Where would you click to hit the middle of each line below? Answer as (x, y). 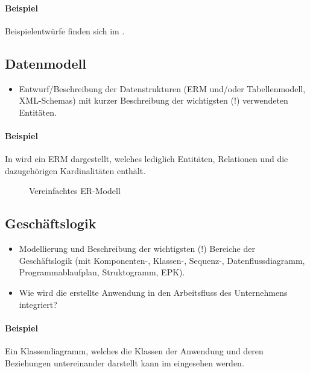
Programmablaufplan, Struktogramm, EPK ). (102, 272)
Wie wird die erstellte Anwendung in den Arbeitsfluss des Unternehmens (153, 292)
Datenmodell (46, 63)
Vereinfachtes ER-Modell (75, 191)
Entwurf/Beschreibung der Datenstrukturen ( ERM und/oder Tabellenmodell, (162, 88)
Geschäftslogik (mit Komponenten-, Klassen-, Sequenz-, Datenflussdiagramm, (162, 260)
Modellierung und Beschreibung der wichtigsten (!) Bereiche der (137, 249)
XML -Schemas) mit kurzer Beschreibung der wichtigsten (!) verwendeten (153, 100)
